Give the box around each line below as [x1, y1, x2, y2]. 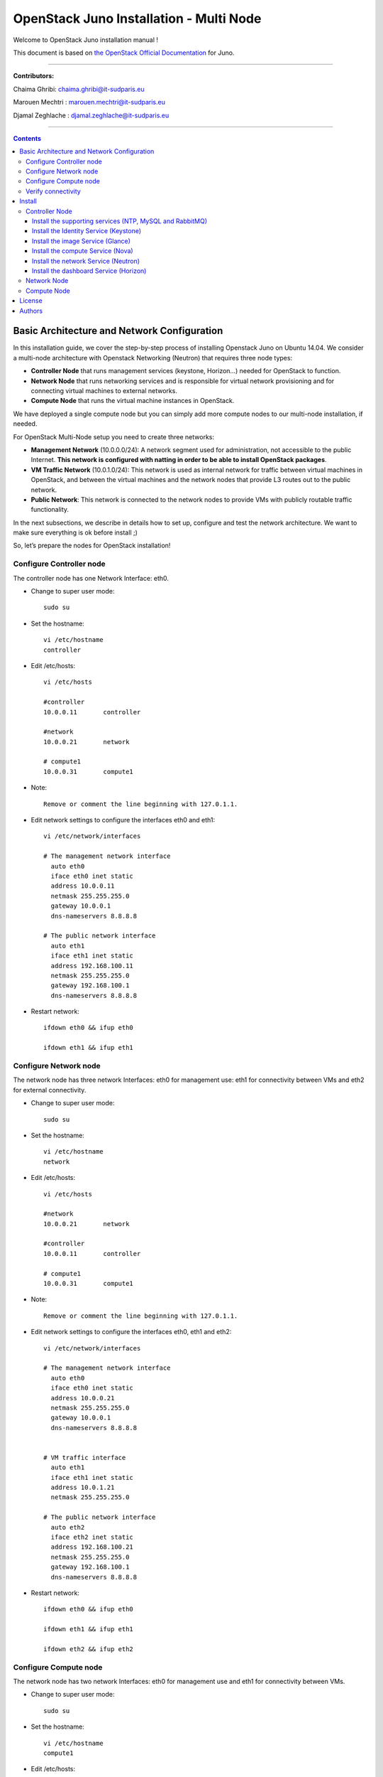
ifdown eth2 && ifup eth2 [43, 1645, 134, 1653]
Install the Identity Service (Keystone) [32, 227, 142, 235]
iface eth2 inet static [50, 1533, 134, 1541]
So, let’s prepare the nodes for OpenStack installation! [13, 541, 171, 550]
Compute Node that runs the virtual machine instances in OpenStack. [30, 397, 235, 405]
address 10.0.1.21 [50, 1483, 115, 1492]
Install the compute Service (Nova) [32, 247, 134, 255]
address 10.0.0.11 [50, 882, 115, 890]
